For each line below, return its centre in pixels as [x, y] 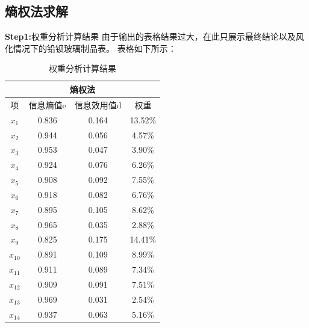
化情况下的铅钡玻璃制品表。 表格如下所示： [91, 48]
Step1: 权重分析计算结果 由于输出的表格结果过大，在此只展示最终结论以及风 [154, 36]
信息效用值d [98, 104]
